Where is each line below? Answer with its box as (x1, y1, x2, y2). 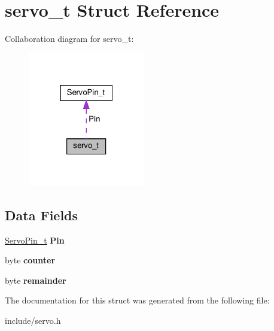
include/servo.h (5, 314, 61, 326)
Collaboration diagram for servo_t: (5, 32, 134, 45)
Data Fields (5, 205, 78, 224)
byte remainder (5, 274, 66, 286)
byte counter (5, 254, 56, 266)
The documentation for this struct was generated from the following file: (5, 294, 270, 306)
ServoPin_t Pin (5, 233, 65, 246)
